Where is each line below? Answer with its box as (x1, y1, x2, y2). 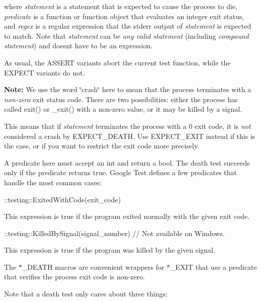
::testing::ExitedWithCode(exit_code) (4, 194, 121, 204)
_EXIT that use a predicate (170, 261, 257, 272)
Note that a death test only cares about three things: (4, 288, 168, 299)
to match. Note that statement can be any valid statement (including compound (4, 30, 249, 41)
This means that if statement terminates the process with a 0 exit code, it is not (4, 120, 251, 131)
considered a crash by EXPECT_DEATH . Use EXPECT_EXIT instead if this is (4, 130, 255, 141)
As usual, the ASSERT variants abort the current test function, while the (4, 57, 231, 67)
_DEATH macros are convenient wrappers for (22, 261, 164, 272)
